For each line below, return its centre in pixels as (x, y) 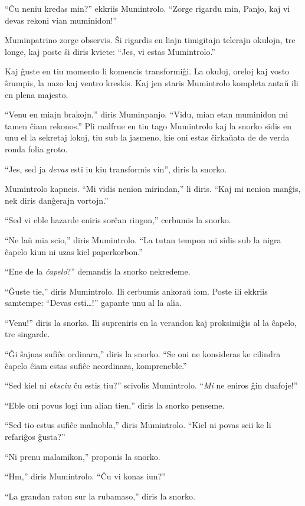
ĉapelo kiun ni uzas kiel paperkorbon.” (74, 251)
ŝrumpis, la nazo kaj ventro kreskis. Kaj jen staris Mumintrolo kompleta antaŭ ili (152, 82)
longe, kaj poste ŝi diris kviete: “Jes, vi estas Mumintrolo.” (110, 51)
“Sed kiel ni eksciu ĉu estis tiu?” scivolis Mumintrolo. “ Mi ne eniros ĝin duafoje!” (151, 385)
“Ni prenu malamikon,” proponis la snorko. (83, 456)
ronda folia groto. (36, 148)
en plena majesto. (37, 94)
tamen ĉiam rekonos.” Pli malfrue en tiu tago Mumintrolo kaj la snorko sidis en (148, 125)
